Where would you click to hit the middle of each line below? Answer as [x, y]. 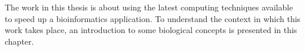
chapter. [19, 41]
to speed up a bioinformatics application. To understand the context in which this [153, 18]
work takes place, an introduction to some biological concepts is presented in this [151, 30]
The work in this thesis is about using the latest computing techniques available [149, 7]
